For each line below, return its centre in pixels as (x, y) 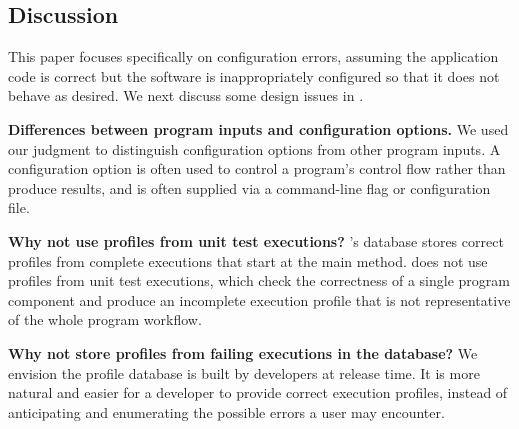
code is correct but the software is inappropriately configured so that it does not (254, 75)
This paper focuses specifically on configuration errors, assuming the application (253, 56)
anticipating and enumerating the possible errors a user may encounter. (226, 411)
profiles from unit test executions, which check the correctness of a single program (259, 280)
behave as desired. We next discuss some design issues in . (186, 95)
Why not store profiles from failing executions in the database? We (243, 352)
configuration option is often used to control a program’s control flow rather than (257, 168)
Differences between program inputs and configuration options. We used (258, 128)
